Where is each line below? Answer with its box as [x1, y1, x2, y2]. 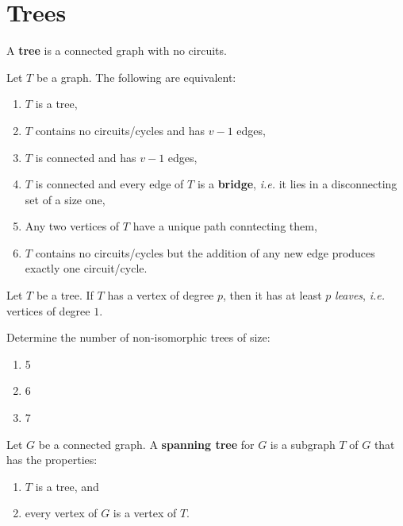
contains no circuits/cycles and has [35, 122, 205, 138]
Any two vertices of [25, 218, 120, 234]
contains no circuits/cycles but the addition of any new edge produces [35, 244, 375, 261]
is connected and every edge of [35, 176, 184, 192]
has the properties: [6, 451, 98, 468]
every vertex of [25, 505, 98, 521]
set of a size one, [25, 191, 106, 207]
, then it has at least [223, 287, 322, 304]
